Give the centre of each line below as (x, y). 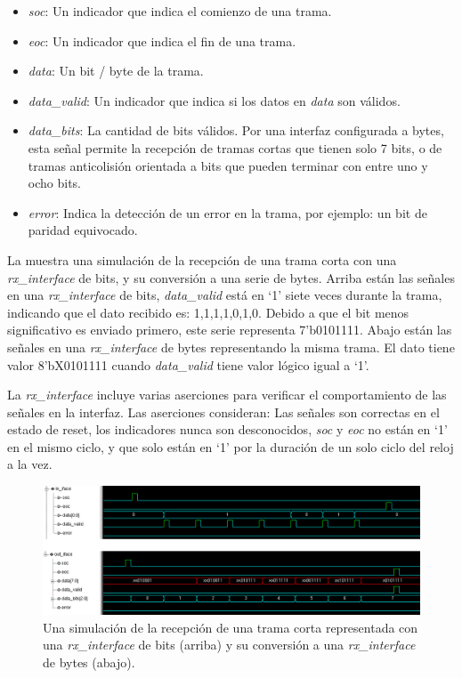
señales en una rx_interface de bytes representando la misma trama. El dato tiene (231, 347)
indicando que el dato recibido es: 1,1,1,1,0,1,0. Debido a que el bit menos (208, 312)
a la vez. (30, 464)
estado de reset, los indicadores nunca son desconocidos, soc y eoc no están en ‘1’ (227, 429)
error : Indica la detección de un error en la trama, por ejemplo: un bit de (227, 212)
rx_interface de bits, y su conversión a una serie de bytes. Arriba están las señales (231, 277)
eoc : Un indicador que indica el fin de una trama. (162, 40)
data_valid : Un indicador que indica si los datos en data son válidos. (214, 100)
